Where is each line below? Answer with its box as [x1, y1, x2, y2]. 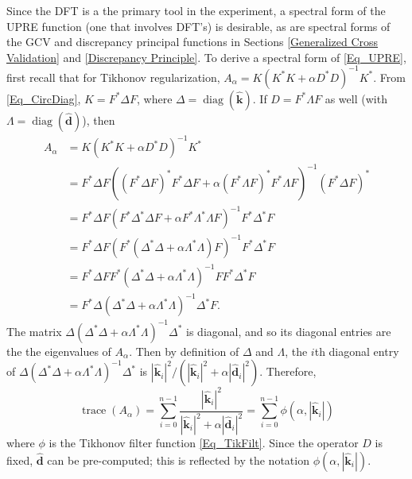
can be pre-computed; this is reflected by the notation [47, 451, 309, 468]
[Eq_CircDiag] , [6, 90, 81, 106]
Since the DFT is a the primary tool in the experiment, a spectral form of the [6, 2, 386, 18]
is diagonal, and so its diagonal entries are [186, 323, 391, 339]
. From [373, 68, 406, 85]
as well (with [325, 90, 387, 106]
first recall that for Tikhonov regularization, [6, 68, 220, 85]
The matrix [6, 323, 62, 339]
